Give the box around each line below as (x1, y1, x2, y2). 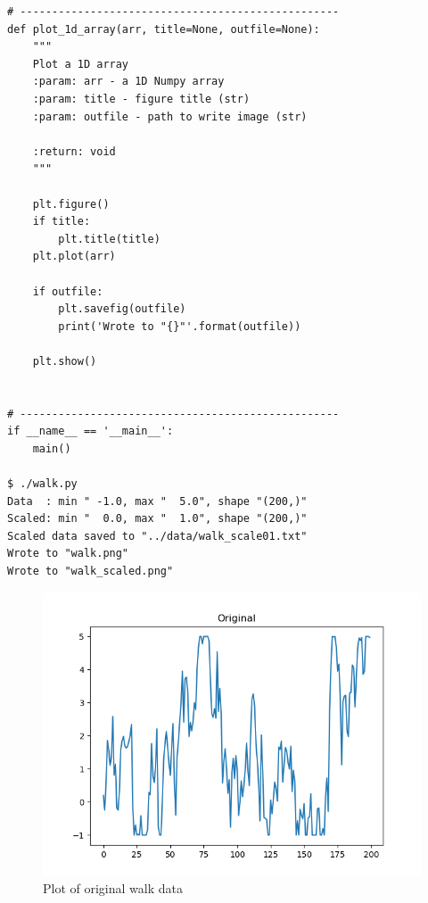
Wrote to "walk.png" (7, 547, 129, 560)
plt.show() (32, 354, 97, 368)
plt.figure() (32, 197, 110, 211)
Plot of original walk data (43, 879, 183, 898)
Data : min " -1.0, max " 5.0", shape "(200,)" (7, 494, 308, 508)
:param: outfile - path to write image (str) (32, 110, 308, 123)
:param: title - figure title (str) (32, 92, 251, 105)
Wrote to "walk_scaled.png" (7, 565, 174, 577)
